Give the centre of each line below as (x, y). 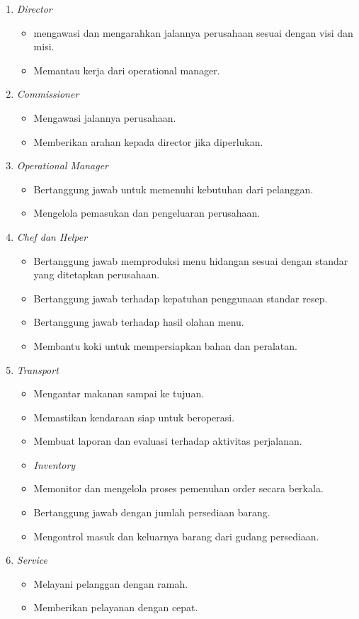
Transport (38, 369)
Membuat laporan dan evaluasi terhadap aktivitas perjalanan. (168, 441)
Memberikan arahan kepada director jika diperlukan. (148, 141)
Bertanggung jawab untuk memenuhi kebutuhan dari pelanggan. (173, 189)
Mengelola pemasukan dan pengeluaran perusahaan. (147, 213)
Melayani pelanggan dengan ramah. (111, 583)
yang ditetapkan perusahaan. (97, 274)
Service (32, 560)
